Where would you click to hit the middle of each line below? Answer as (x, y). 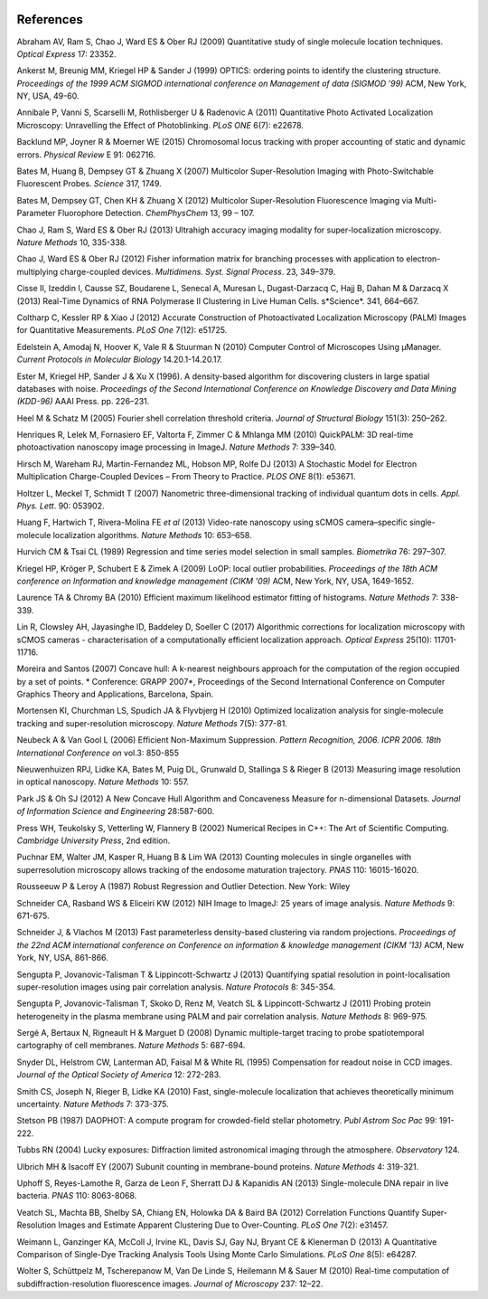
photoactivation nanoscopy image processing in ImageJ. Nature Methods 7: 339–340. (177, 447)
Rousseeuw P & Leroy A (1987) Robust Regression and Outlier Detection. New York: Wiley (183, 887)
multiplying (38, 271)
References (50, 19)
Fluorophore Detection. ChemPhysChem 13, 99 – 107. (156, 213)
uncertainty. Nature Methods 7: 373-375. (93, 1105)
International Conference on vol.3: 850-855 (98, 753)
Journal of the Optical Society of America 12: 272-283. (119, 1075)
